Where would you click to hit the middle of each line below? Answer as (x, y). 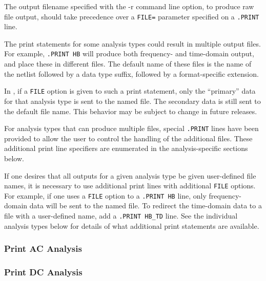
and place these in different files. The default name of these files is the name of (128, 64)
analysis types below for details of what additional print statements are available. (132, 225)
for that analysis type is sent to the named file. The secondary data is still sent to (132, 101)
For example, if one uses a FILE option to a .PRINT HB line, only (105, 195)
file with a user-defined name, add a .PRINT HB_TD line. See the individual (121, 216)
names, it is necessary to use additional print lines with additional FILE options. (130, 186)
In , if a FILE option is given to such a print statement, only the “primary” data (130, 91)
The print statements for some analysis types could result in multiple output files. (132, 43)
